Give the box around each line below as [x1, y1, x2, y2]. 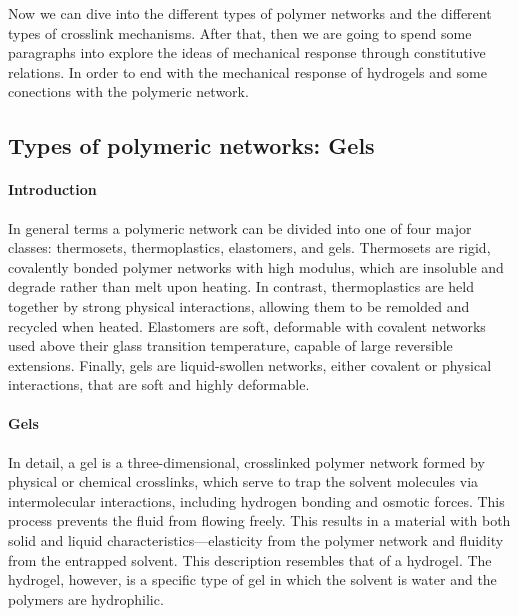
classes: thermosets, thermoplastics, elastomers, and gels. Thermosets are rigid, [8, 237, 491, 258]
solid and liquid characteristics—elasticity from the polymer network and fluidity [8, 530, 504, 551]
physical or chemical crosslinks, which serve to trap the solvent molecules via [8, 471, 479, 492]
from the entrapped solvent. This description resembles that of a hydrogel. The [8, 549, 492, 570]
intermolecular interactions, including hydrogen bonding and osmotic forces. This [8, 490, 505, 511]
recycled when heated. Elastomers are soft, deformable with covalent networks [8, 315, 486, 336]
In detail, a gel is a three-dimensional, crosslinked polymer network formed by [8, 451, 485, 472]
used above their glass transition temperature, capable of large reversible [8, 335, 453, 356]
